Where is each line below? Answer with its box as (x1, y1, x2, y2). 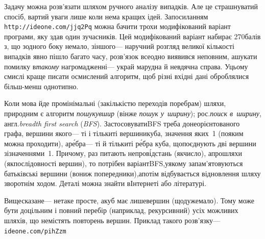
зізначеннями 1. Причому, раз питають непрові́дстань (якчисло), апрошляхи (4, 148, 242, 158)
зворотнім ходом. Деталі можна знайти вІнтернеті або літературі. (4, 178, 207, 189)
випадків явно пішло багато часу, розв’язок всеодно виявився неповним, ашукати (4, 51, 257, 62)
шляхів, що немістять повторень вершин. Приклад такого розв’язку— (4, 215, 221, 225)
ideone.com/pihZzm (4, 227, 66, 235)
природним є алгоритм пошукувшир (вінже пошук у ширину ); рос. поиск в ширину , (4, 108, 261, 118)
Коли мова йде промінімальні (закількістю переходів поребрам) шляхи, (4, 98, 226, 109)
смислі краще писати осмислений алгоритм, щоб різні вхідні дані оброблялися (4, 71, 249, 82)
